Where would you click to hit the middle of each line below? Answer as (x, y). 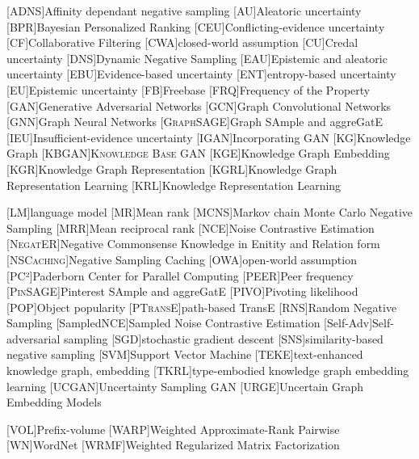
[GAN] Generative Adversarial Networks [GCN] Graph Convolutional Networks (199, 105)
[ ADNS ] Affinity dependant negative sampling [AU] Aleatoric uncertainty (184, 11)
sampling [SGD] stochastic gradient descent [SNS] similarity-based (223, 338)
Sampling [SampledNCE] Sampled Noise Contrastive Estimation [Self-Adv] (190, 323)
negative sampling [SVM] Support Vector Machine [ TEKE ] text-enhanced (185, 354)
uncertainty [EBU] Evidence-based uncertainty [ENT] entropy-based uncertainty (201, 74)
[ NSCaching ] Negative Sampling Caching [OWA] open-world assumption (182, 259)
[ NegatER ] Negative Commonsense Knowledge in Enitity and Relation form (193, 244)
